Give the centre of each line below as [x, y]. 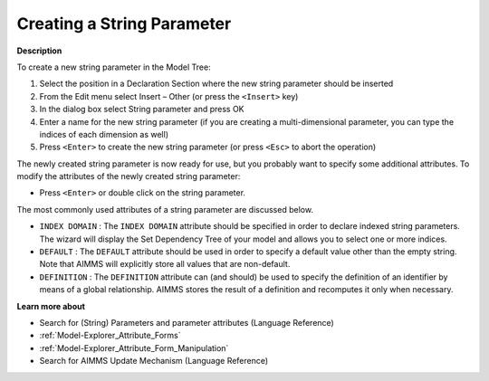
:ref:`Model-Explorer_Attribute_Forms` [110, 336]
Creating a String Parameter [124, 24]
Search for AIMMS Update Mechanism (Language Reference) [154, 361]
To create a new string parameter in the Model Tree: [114, 67]
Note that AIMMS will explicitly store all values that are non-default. [165, 264]
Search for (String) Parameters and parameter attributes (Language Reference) [187, 322]
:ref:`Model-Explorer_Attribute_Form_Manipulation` [134, 348]
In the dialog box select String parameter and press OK [142, 110]
